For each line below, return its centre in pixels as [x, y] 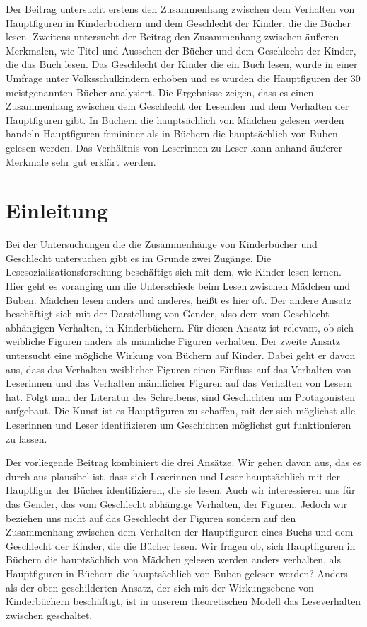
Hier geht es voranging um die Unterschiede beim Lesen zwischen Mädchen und [178, 286]
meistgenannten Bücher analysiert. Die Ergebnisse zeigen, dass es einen [160, 92]
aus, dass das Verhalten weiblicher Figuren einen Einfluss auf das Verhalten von [179, 369]
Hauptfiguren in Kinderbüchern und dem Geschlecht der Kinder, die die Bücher [178, 22]
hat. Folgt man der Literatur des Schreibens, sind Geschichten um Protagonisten [181, 396]
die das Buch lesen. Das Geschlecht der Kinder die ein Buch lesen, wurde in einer [182, 64]
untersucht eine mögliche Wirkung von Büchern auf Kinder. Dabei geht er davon [181, 355]
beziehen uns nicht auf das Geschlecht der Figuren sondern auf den [151, 518]
